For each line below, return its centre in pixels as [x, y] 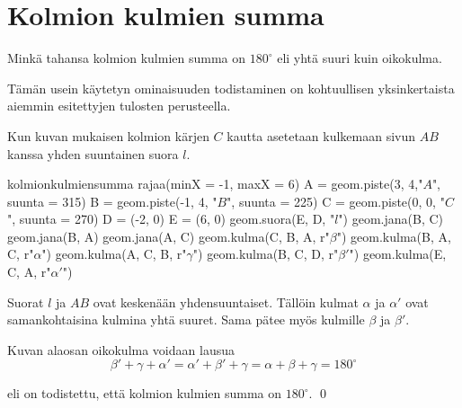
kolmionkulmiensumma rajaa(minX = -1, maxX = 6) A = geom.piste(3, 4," [215, 184]
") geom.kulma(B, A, [394, 236]
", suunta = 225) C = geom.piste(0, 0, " [336, 201]
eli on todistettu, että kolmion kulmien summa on [145, 393]
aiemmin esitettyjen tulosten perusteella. [119, 106]
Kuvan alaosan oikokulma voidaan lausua [121, 349]
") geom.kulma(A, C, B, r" [114, 254]
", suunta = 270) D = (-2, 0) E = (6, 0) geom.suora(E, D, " [171, 219]
